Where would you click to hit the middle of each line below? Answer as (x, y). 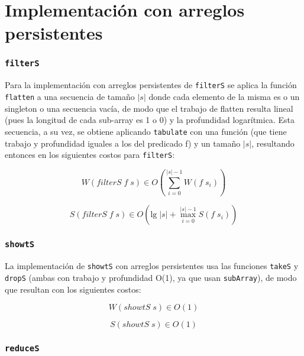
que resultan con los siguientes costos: (73, 289)
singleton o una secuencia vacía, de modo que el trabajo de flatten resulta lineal (149, 108)
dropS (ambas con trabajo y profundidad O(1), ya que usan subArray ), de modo (151, 277)
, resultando (273, 143)
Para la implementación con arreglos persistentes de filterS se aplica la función (151, 85)
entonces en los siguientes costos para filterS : (90, 155)
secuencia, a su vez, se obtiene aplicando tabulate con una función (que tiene (146, 131)
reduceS (22, 349)
